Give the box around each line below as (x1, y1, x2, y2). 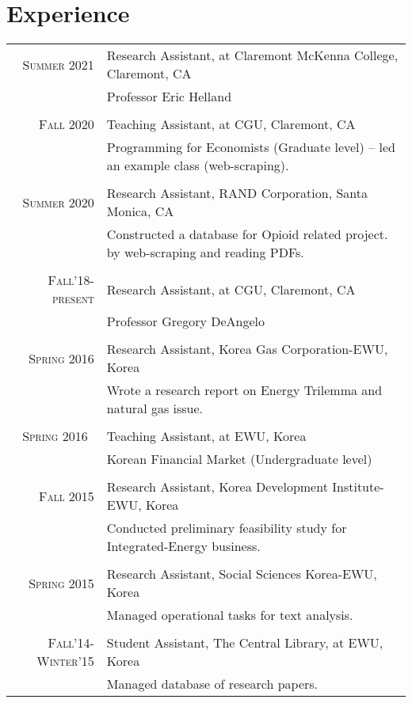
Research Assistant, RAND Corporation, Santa (106, 184, 368, 203)
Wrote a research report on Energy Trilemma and (106, 381, 383, 400)
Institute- (332, 477, 384, 496)
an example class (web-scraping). (106, 156, 289, 175)
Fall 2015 (39, 486, 94, 505)
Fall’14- (48, 633, 94, 652)
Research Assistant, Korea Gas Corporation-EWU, (106, 340, 388, 359)
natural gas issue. (106, 399, 204, 418)
